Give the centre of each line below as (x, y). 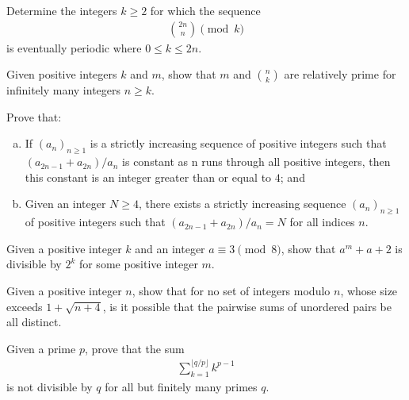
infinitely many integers (64, 90)
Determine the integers (62, 10)
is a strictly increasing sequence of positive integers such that (238, 143)
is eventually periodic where (74, 47)
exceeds (25, 306)
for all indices (322, 222)
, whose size (369, 290)
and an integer (170, 248)
